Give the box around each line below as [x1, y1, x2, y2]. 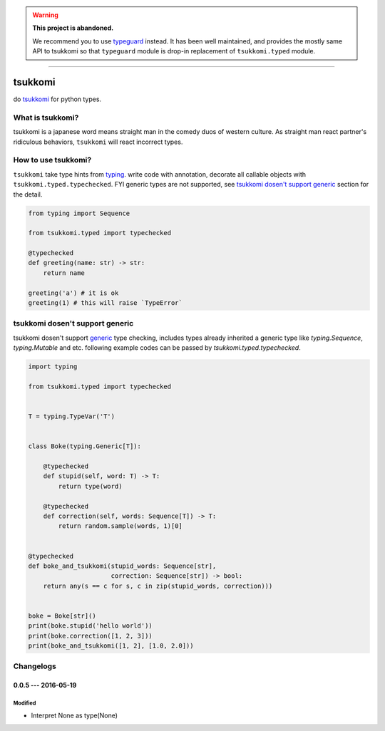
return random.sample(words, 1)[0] [58, 522, 183, 530]
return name [43, 269, 86, 277]
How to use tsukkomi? [13, 155, 92, 165]
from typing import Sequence [28, 209, 130, 217]
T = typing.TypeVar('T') [28, 413, 115, 420]
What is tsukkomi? [13, 113, 79, 123]
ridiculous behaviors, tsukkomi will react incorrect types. [13, 138, 183, 146]
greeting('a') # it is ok [28, 289, 119, 297]
